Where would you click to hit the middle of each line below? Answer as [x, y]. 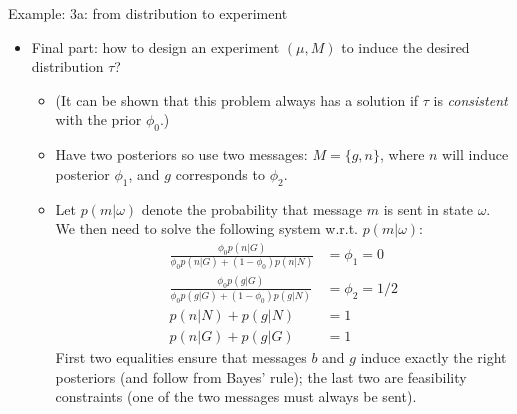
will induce [475, 154]
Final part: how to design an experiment [155, 46]
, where [402, 154]
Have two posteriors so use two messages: [181, 154]
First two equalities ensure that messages [181, 357]
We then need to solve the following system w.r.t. [207, 228]
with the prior [98, 119]
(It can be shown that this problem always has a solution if [237, 99]
